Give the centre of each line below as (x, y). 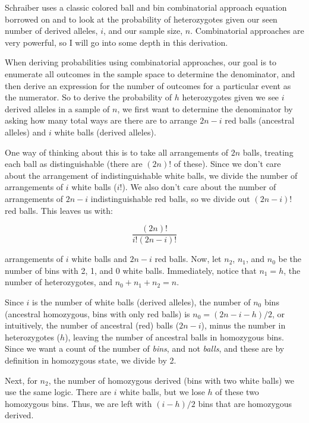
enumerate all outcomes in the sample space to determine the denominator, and (150, 73)
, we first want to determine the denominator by (205, 108)
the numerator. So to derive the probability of (88, 97)
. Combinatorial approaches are (247, 31)
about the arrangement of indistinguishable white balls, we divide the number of (151, 175)
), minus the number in (243, 325)
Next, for (21, 380)
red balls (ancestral (260, 120)
